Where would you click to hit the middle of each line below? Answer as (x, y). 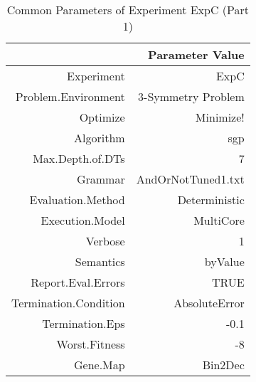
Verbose (105, 241)
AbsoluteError (209, 303)
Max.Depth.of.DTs (79, 158)
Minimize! (220, 117)
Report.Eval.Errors (78, 282)
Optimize (102, 117)
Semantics (100, 261)
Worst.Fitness (91, 344)
